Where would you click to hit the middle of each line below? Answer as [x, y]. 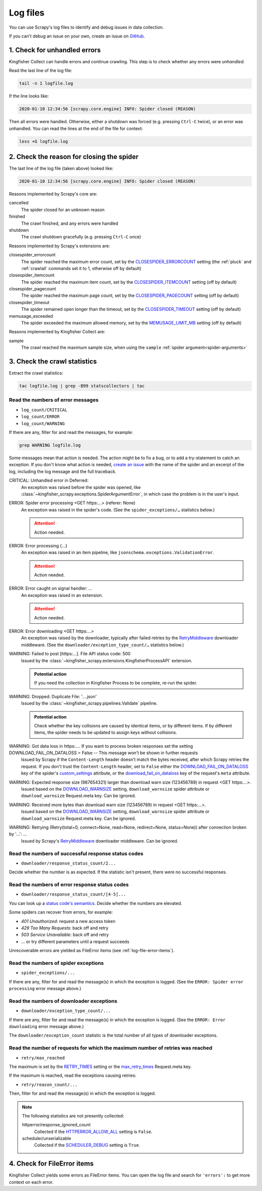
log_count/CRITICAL [44, 410]
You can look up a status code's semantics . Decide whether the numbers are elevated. [96, 903]
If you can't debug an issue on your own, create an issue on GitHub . [77, 36]
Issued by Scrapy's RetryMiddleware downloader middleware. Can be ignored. [100, 841]
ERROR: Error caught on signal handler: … [50, 588]
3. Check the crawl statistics [53, 362]
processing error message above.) [45, 989]
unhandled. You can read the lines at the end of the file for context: [76, 128]
